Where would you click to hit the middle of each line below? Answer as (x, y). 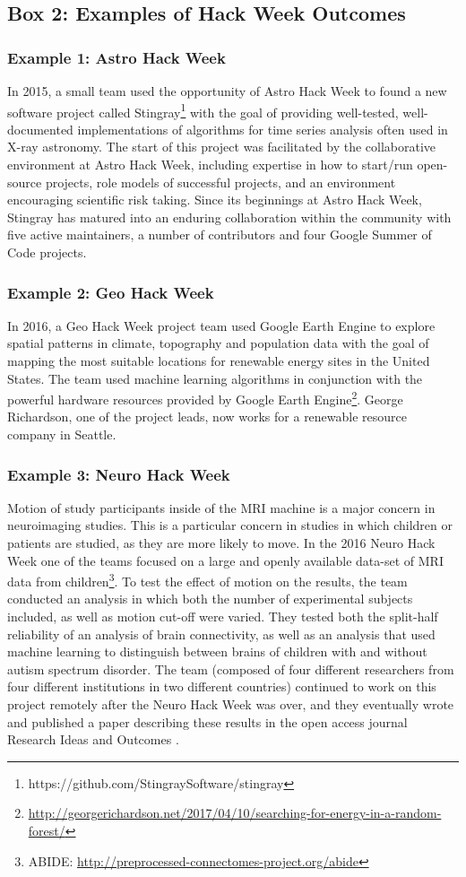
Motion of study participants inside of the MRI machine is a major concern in (221, 507)
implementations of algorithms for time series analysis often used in (263, 129)
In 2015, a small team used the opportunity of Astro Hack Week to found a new (227, 91)
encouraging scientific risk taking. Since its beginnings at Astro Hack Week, (215, 200)
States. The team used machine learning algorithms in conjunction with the (215, 378)
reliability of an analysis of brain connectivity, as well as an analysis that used (221, 634)
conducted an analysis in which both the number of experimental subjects (210, 599)
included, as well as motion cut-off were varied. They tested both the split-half (223, 617)
